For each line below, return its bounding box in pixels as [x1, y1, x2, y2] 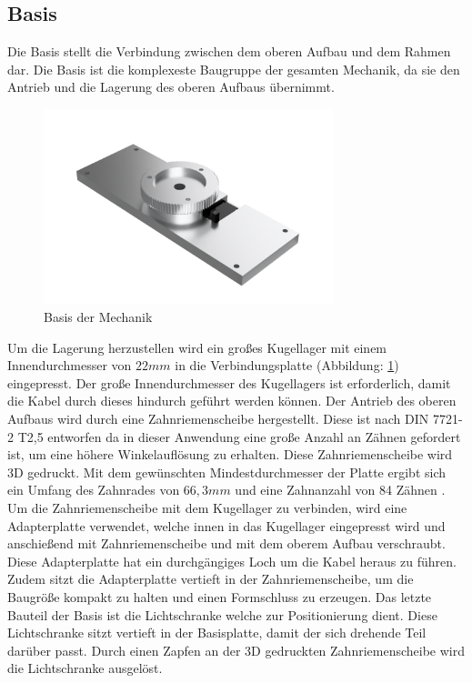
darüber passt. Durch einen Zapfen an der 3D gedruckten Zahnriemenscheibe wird [7, 640, 465, 659]
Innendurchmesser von [7, 356, 132, 375]
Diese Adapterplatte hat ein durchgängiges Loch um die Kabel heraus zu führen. [7, 551, 457, 570]
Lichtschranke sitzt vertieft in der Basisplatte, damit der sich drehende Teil [7, 623, 427, 642]
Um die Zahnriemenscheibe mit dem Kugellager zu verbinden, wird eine [7, 497, 407, 517]
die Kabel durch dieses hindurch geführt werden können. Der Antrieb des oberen [7, 391, 457, 410]
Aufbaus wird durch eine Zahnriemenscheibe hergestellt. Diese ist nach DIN [7, 408, 429, 427]
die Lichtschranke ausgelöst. [7, 658, 163, 678]
